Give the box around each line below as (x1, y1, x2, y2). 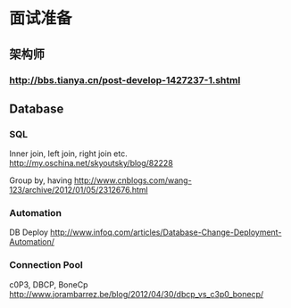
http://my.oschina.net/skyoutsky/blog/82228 (9, 158, 174, 169)
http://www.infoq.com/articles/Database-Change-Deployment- (50, 227, 282, 237)
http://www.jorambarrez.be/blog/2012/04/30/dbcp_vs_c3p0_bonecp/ (9, 288, 264, 299)
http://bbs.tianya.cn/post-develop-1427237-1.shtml (9, 73, 241, 86)
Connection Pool (9, 259, 83, 271)
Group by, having (9, 175, 73, 186)
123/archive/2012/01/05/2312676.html (9, 185, 149, 196)
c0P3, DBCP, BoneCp (9, 279, 88, 290)
